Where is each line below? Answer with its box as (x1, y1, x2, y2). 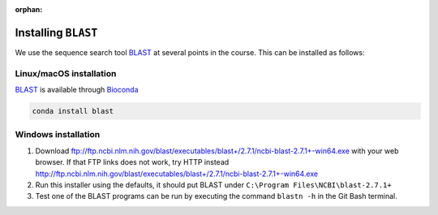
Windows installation (15, 129, 101, 140)
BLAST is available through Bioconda (15, 85, 139, 95)
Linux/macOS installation (15, 67, 117, 79)
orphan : (15, 5, 43, 14)
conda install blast (32, 106, 114, 116)
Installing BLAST (15, 25, 98, 40)
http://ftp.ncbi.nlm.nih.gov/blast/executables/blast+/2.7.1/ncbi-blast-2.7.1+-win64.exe (35, 169, 319, 178)
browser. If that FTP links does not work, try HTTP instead (35, 157, 230, 167)
